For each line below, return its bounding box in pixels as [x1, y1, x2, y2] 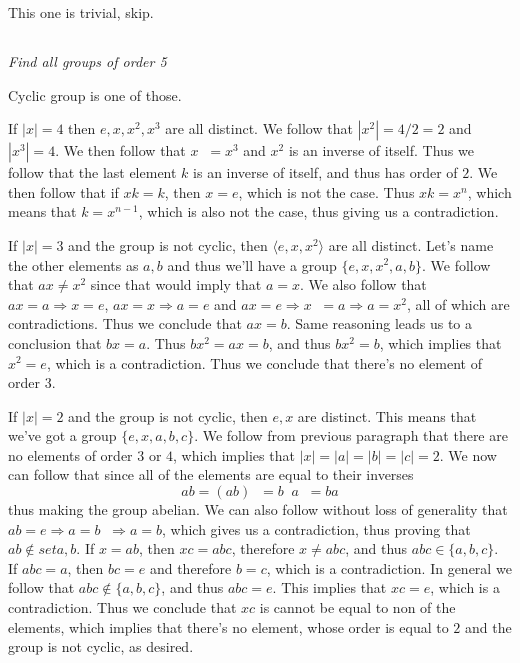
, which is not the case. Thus [238, 181, 415, 202]
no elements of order [8, 444, 133, 465]
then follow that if [8, 181, 119, 202]
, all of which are [406, 293, 510, 314]
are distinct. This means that [297, 405, 477, 426]
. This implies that [272, 577, 387, 598]
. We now [439, 444, 497, 465]
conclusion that [8, 332, 102, 353]
